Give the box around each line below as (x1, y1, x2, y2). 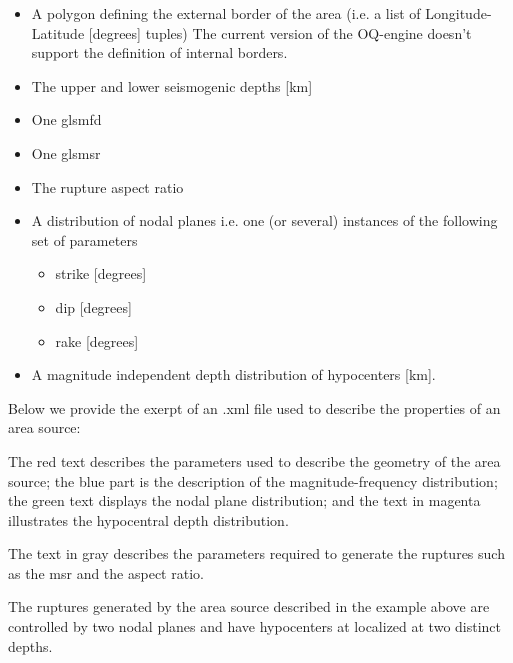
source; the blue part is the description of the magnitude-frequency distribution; (8, 470, 498, 491)
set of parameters (31, 229, 138, 250)
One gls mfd (31, 109, 102, 130)
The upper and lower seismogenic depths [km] (31, 75, 313, 96)
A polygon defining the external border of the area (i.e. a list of (31, 3, 421, 23)
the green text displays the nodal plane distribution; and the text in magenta (8, 490, 481, 511)
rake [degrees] (55, 330, 139, 351)
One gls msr (31, 142, 101, 163)
